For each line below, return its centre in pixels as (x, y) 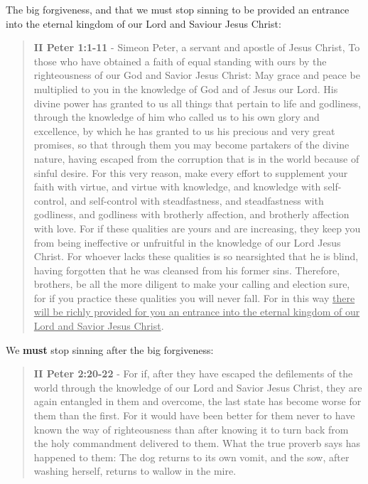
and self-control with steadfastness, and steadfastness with (197, 200)
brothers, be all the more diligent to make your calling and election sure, (192, 284)
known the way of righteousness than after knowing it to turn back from (191, 429)
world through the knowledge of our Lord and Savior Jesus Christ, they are (198, 387)
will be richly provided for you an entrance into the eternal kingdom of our (197, 312)
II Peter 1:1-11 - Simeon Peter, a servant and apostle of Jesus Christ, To (197, 47)
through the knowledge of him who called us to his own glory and (177, 117)
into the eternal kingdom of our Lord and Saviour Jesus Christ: (144, 23)
